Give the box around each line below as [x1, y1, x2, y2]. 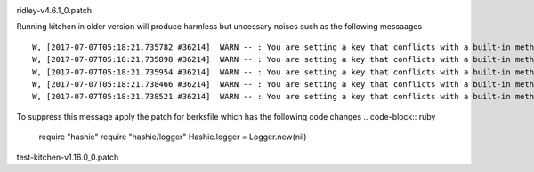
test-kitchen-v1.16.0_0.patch [16, 152, 119, 162]
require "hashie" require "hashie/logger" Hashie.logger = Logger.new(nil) [38, 131, 307, 142]
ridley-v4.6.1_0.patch [16, 5, 93, 15]
